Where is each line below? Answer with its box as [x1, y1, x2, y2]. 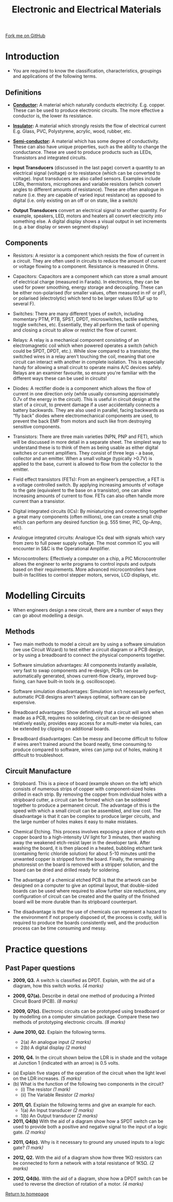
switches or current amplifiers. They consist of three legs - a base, [12, 449, 154, 456]
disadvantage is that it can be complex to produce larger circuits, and [12, 813, 161, 820]
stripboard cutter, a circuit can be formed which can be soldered [12, 797, 150, 803]
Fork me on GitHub [5, 32, 45, 39]
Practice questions [5, 943, 88, 955]
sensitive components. [12, 423, 61, 429]
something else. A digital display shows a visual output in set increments [12, 218, 167, 224]
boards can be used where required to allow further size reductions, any [12, 888, 166, 894]
